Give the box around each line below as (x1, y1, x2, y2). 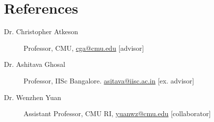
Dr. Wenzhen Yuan (4, 92, 61, 102)
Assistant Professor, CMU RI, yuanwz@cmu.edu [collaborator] (24, 108, 211, 119)
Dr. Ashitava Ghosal (4, 59, 65, 69)
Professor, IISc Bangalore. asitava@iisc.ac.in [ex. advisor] (24, 75, 194, 85)
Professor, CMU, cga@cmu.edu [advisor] (24, 42, 144, 53)
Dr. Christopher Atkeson (4, 26, 78, 37)
